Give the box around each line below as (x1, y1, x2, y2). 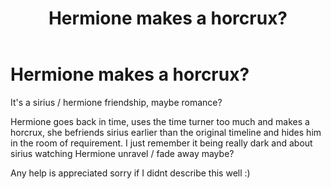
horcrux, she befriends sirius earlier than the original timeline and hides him (10, 126, 322, 138)
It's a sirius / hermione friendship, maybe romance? (10, 96, 223, 108)
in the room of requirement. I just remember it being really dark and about (10, 137, 313, 149)
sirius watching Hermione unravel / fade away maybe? (10, 147, 235, 159)
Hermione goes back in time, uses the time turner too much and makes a (10, 115, 310, 127)
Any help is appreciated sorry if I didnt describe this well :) (10, 167, 251, 179)
